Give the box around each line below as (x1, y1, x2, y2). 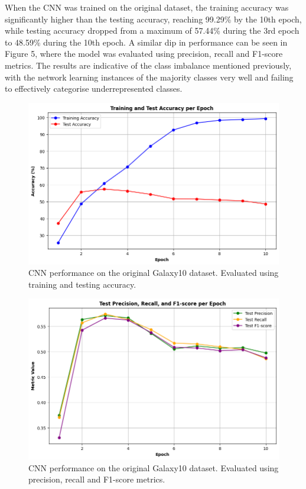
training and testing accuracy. (28, 278, 136, 290)
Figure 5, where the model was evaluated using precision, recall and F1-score (5, 47, 283, 60)
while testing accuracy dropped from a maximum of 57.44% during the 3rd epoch (5, 24, 300, 37)
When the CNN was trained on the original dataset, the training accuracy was (5, 1, 289, 13)
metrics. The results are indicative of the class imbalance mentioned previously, (5, 59, 292, 71)
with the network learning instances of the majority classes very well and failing (5, 70, 294, 83)
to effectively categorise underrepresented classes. (5, 82, 183, 95)
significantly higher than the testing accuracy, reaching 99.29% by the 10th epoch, (5, 12, 302, 25)
